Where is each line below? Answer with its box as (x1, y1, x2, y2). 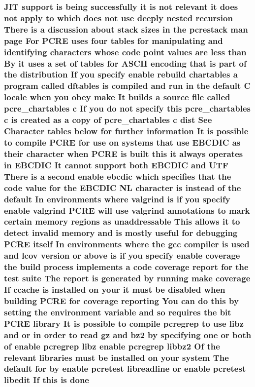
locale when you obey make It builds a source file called (4, 91, 230, 103)
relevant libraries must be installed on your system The (4, 351, 229, 363)
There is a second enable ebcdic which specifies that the (4, 170, 231, 182)
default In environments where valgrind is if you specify (4, 193, 230, 205)
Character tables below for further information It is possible (4, 125, 249, 137)
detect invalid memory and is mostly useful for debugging (4, 227, 238, 239)
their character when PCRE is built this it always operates (4, 147, 243, 159)
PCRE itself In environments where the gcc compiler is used (4, 238, 250, 250)
